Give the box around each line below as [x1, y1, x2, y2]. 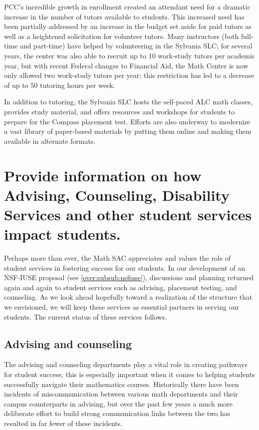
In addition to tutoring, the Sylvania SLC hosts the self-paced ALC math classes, [4, 96, 253, 107]
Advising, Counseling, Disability [4, 184, 230, 205]
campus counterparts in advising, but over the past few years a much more [4, 398, 233, 409]
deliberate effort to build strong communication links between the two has [4, 408, 231, 419]
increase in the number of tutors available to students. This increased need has [4, 11, 245, 21]
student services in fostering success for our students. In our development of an [4, 262, 246, 273]
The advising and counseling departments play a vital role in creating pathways [4, 359, 248, 370]
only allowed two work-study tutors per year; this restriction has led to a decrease [4, 70, 255, 80]
